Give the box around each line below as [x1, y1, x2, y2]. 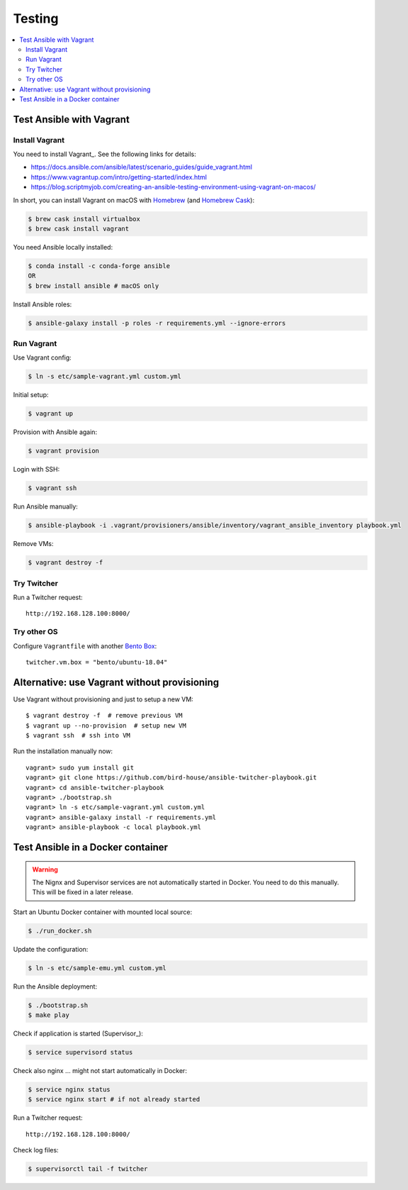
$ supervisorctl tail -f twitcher [28, 1165, 148, 1173]
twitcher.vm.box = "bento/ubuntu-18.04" [25, 658, 168, 666]
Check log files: [13, 1146, 59, 1155]
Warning [32, 865, 58, 874]
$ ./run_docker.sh [28, 926, 92, 935]
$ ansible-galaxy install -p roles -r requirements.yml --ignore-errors [28, 319, 286, 327]
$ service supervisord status [28, 1048, 133, 1056]
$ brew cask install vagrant [28, 224, 130, 233]
